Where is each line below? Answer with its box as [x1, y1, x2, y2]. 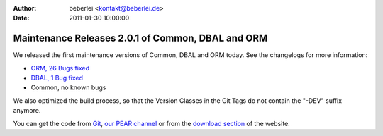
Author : [13, 4, 37, 12]
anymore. [13, 106, 41, 115]
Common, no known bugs [30, 83, 106, 92]
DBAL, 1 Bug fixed [30, 74, 84, 82]
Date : [13, 14, 30, 23]
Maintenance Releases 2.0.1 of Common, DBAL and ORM [13, 32, 268, 44]
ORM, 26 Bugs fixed [30, 63, 90, 72]
